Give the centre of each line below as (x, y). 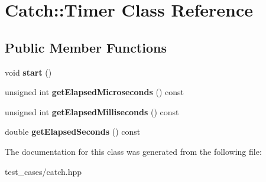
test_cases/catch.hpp (43, 171)
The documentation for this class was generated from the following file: (133, 151)
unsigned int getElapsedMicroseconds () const (94, 92)
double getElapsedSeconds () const (73, 131)
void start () (28, 72)
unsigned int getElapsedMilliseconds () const (92, 111)
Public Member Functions (86, 47)
